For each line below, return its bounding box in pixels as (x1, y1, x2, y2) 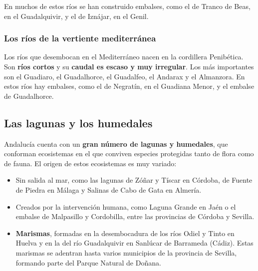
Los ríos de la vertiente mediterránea (4, 32, 156, 44)
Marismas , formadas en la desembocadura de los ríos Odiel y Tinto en (15, 228, 235, 238)
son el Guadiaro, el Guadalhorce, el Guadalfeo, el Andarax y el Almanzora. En (4, 71, 245, 81)
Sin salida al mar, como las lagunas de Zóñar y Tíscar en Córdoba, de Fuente (15, 175, 253, 185)
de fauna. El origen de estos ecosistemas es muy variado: (4, 158, 177, 168)
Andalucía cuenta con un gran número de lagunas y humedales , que (4, 138, 228, 149)
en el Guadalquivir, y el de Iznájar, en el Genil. (4, 10, 149, 21)
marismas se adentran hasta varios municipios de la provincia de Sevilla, (15, 247, 237, 258)
